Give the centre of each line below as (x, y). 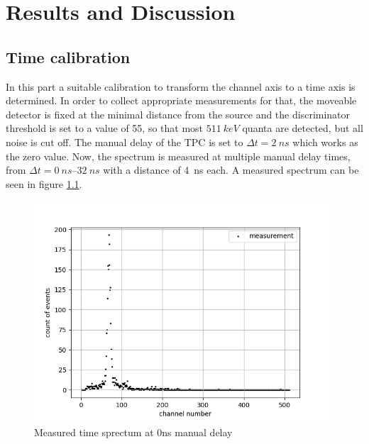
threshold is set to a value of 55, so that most (105, 128)
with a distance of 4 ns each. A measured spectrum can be (231, 170)
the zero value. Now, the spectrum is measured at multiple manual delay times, (178, 156)
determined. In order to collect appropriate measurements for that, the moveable (181, 100)
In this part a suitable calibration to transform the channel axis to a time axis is (181, 86)
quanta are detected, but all (303, 128)
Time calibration (68, 56)
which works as (325, 141)
